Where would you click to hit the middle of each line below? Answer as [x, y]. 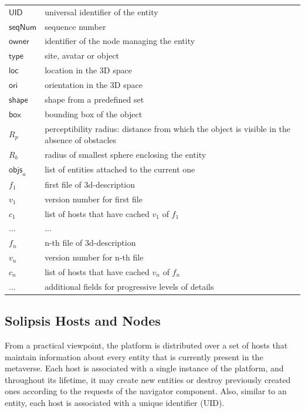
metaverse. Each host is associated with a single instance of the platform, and [144, 368]
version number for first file [94, 199]
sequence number [75, 26]
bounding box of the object [94, 114]
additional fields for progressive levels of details [129, 286]
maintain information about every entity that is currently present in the [134, 356]
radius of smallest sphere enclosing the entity [126, 154]
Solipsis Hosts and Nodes [83, 321]
